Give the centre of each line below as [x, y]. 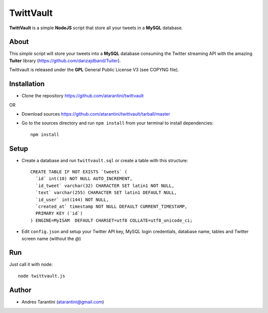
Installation [27, 84]
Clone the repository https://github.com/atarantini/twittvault [83, 96]
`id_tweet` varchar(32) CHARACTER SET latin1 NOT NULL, [105, 186]
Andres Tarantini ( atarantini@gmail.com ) [63, 302]
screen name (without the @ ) [51, 239]
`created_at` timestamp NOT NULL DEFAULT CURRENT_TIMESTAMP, [111, 206]
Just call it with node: [31, 264]
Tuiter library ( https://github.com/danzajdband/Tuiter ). [65, 61]
